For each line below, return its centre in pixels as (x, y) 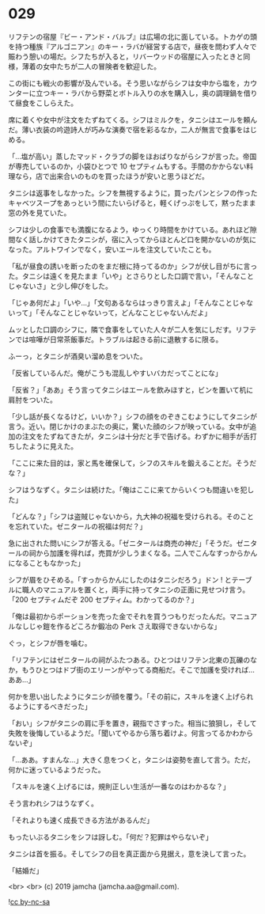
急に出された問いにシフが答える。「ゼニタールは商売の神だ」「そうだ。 (123, 543)
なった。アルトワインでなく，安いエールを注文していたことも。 (112, 249)
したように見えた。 (46, 446)
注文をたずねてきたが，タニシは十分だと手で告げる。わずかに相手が (132, 436)
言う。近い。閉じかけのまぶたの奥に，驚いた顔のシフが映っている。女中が (129, 426)
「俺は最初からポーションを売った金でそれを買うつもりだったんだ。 (119, 616)
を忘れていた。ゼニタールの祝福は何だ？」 (78, 526)
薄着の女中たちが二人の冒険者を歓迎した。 (91, 66)
